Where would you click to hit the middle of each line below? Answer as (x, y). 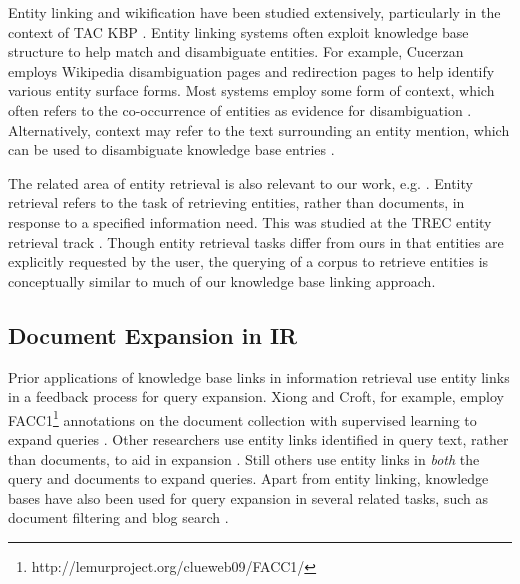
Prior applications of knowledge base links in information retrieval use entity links (259, 376)
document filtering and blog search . (118, 517)
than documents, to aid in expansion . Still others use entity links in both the (244, 458)
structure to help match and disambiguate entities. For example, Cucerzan (236, 51)
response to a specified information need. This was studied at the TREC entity (250, 221)
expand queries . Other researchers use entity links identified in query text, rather (258, 438)
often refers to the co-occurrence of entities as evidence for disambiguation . (240, 109)
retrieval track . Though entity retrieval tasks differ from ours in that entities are (256, 241)
